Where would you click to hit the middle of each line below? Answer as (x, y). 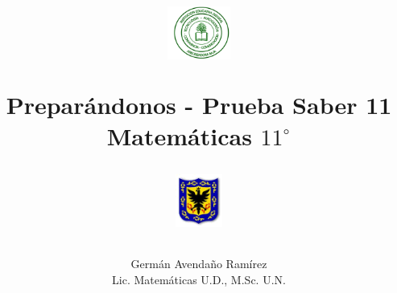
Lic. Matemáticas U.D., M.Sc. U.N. (199, 279)
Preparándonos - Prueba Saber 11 (199, 104)
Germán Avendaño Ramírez (199, 264)
